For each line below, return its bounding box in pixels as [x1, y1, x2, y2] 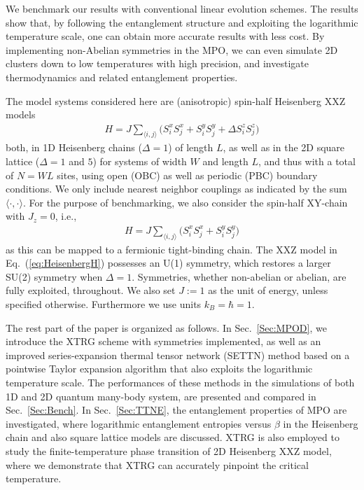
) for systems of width [92, 153, 187, 168]
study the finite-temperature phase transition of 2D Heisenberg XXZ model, [6, 443, 332, 458]
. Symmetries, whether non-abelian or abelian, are [132, 269, 346, 283]
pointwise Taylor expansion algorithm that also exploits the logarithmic [6, 361, 313, 376]
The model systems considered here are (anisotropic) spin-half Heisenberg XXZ [6, 93, 346, 108]
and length [202, 153, 248, 168]
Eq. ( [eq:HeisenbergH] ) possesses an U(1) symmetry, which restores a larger [6, 255, 331, 270]
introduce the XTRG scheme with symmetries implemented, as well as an [6, 334, 321, 349]
